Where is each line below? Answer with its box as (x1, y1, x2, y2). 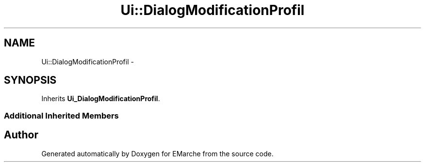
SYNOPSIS (4, 74, 57, 87)
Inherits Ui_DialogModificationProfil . (41, 94, 160, 103)
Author (4, 129, 38, 141)
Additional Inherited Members (4, 110, 119, 121)
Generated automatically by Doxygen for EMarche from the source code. (41, 149, 274, 158)
